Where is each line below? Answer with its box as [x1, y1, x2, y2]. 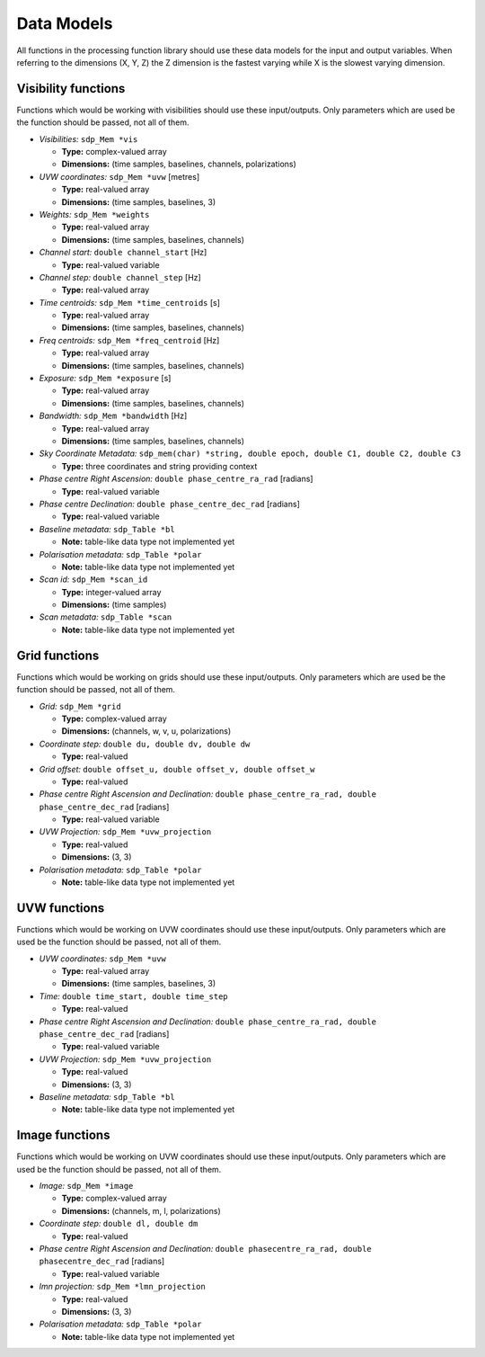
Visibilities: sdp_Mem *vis [39, 133, 138, 144]
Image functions [16, 1128, 110, 1143]
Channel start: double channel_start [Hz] [39, 247, 207, 258]
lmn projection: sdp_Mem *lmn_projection [39, 1281, 206, 1292]
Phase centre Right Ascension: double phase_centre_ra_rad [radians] [39, 473, 313, 485]
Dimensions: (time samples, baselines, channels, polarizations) [61, 158, 296, 170]
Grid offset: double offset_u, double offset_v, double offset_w [39, 763, 315, 774]
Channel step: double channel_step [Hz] [39, 272, 201, 282]
